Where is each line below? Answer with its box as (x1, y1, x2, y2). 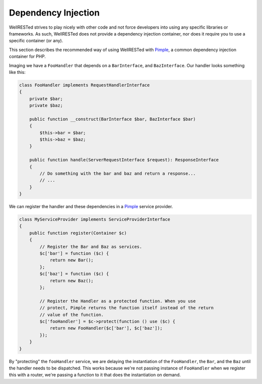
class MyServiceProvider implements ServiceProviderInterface (19, 217, 170, 222)
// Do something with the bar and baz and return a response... (39, 171, 196, 176)
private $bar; (29, 96, 63, 102)
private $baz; (29, 103, 63, 108)
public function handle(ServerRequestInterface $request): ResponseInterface (29, 157, 219, 163)
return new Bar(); (49, 258, 94, 263)
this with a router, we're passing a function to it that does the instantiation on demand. (9, 372, 181, 378)
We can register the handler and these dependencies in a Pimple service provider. (9, 204, 173, 209)
